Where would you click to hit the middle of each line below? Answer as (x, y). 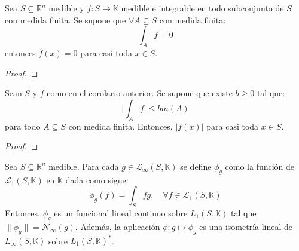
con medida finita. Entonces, (120, 126)
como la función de (260, 166)
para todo (23, 126)
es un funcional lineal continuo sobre (121, 212)
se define (196, 166)
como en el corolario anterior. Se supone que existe (140, 93)
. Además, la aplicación (118, 226)
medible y (66, 8)
